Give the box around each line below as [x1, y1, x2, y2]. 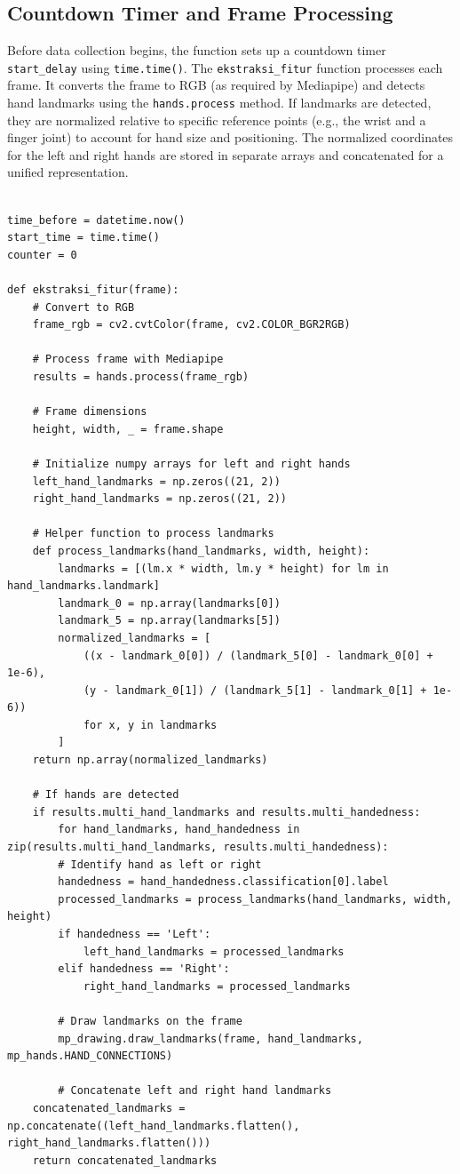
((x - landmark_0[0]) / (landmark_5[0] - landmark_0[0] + [83, 649, 433, 662]
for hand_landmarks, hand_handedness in [58, 823, 300, 836]
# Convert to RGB [32, 300, 135, 314]
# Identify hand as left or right [58, 858, 262, 871]
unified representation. [7, 163, 129, 181]
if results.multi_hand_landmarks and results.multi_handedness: [32, 805, 421, 819]
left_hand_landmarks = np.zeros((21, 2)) [32, 475, 281, 488]
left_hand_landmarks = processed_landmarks [83, 945, 345, 958]
